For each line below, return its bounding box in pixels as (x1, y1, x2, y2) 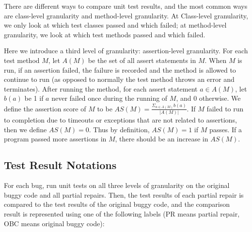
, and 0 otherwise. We (176, 93, 241, 103)
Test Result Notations (4, 157, 117, 172)
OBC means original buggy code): (4, 218, 105, 228)
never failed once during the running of (51, 93, 168, 103)
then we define (4, 124, 47, 134)
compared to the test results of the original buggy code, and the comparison (4, 199, 230, 209)
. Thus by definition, (89, 124, 150, 134)
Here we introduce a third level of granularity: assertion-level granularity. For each (4, 46, 248, 56)
